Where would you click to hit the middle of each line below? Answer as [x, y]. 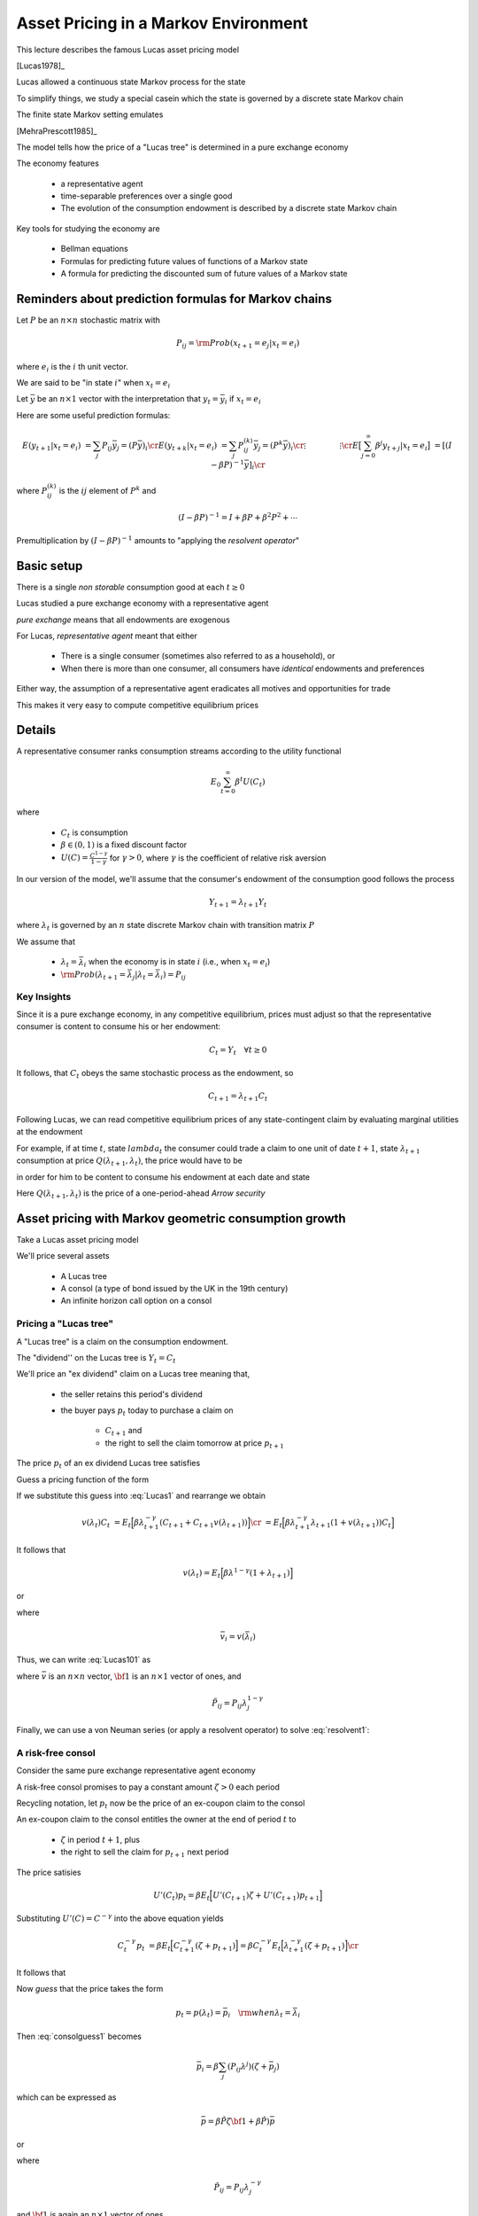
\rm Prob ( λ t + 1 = [93, 975]
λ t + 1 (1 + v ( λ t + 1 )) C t [351, 1523]
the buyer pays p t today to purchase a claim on [147, 1411]
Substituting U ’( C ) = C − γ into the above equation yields [120, 1918]
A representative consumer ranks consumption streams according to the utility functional [179, 751]
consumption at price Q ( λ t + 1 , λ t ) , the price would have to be [129, 1161]
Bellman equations [94, 249]
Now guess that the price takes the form [90, 1989]
